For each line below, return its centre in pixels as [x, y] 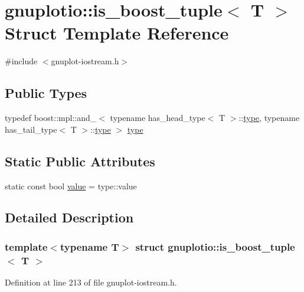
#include [21, 61]
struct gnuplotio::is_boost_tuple [215, 246]
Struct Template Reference [117, 33]
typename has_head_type [158, 118]
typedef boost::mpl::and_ [51, 118]
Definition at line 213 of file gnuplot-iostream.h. [91, 282]
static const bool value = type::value [71, 186]
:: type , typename [269, 118]
